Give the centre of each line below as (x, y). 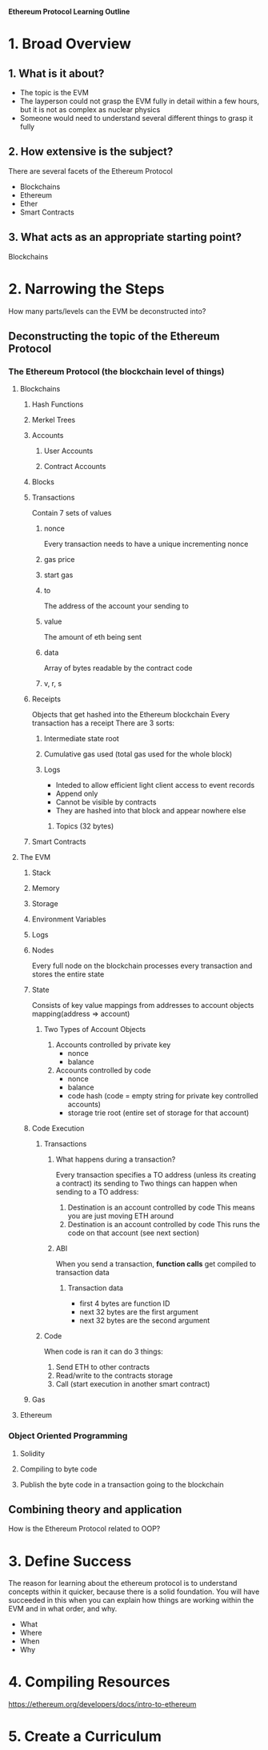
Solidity (32, 1453)
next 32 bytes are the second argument (145, 1321)
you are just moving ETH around (121, 1216)
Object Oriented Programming (68, 1436)
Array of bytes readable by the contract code (118, 668)
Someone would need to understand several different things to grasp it (136, 118)
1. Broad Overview (70, 44)
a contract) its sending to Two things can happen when (146, 1183)
